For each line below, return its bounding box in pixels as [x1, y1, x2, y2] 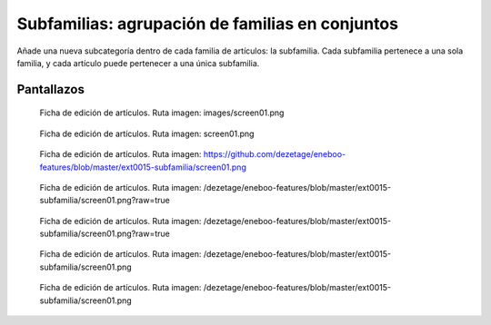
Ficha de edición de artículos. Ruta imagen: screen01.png [39, 128, 255, 139]
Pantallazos [16, 82, 85, 97]
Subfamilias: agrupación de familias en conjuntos [16, 14, 399, 34]
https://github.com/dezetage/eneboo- [203, 149, 346, 160]
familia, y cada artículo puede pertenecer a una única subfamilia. [16, 57, 260, 68]
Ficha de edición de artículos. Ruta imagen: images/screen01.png [39, 107, 285, 118]
